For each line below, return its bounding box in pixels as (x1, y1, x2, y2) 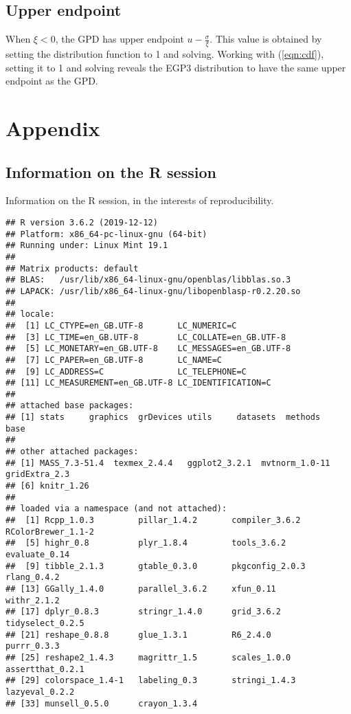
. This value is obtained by (210, 32, 322, 46)
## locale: (5, 309, 55, 320)
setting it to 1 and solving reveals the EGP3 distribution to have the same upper (5, 60, 346, 74)
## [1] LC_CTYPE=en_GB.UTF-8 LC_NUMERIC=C (5, 320, 237, 331)
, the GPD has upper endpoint (55, 32, 184, 46)
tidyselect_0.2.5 (5, 618, 84, 628)
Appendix (5, 114, 100, 142)
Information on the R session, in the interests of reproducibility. (5, 193, 274, 208)
